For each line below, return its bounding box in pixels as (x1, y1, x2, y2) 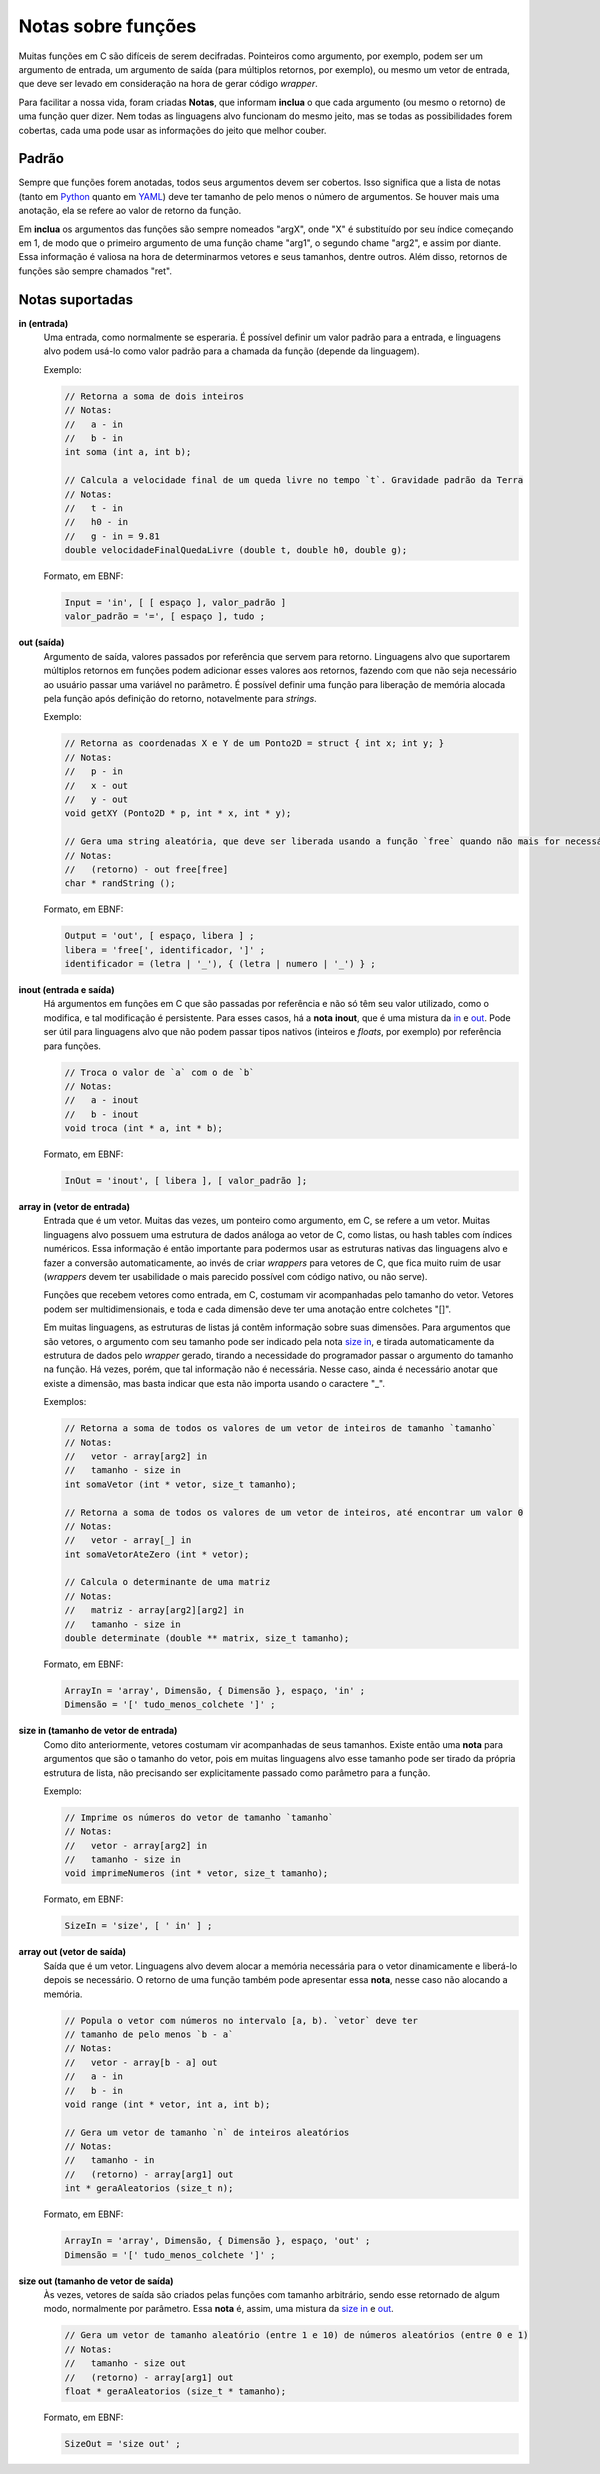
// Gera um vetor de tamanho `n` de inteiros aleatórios (64, 2126, 350, 2138)
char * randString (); (64, 878, 176, 889)
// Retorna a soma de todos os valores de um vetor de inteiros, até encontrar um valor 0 (64, 1506, 524, 1518)
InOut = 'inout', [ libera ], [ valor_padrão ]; (64, 1175, 308, 1187)
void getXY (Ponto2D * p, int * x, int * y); (64, 808, 292, 819)
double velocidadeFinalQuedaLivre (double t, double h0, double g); (64, 545, 408, 556)
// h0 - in (64, 516, 129, 528)
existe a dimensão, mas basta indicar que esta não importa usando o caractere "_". (43, 1377, 385, 1389)
